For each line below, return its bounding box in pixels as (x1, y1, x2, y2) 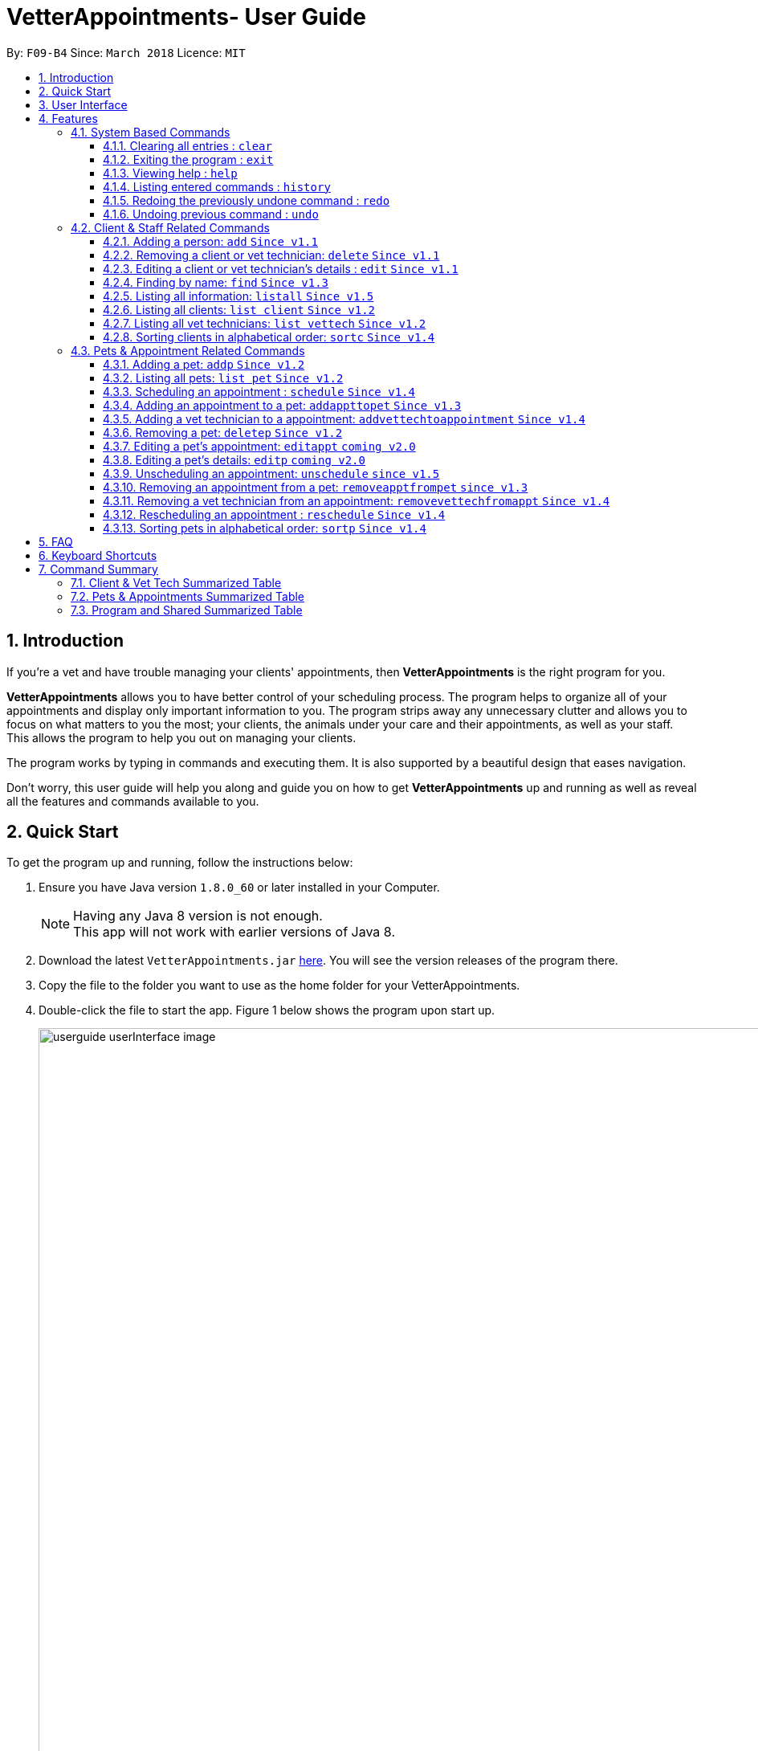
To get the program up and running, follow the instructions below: (6, 855, 353, 870)
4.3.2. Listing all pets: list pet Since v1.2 (103, 370, 344, 385)
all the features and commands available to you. (6, 794, 259, 808)
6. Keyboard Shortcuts (39, 548, 157, 562)
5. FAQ (39, 534, 73, 549)
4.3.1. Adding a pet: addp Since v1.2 (103, 357, 305, 371)
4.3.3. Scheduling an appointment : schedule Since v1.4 (103, 384, 415, 398)
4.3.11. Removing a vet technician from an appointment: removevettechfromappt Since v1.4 (103, 493, 610, 508)
